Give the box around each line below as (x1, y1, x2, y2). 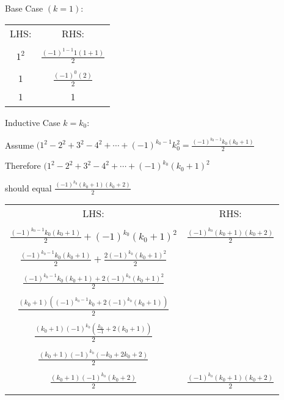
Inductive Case (5, 116, 60, 128)
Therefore (5, 159, 41, 172)
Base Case (5, 2, 43, 14)
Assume (5, 138, 34, 151)
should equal (5, 181, 52, 194)
